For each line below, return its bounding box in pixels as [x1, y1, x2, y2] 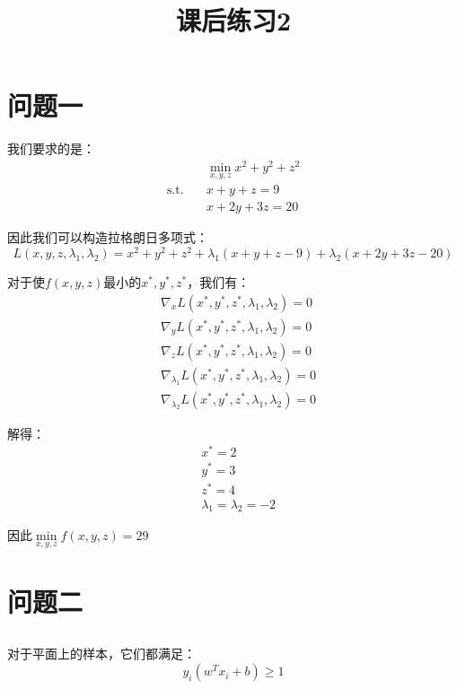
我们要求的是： [7, 139, 95, 158]
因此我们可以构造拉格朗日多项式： [7, 228, 208, 247]
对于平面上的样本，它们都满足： [7, 644, 196, 663]
